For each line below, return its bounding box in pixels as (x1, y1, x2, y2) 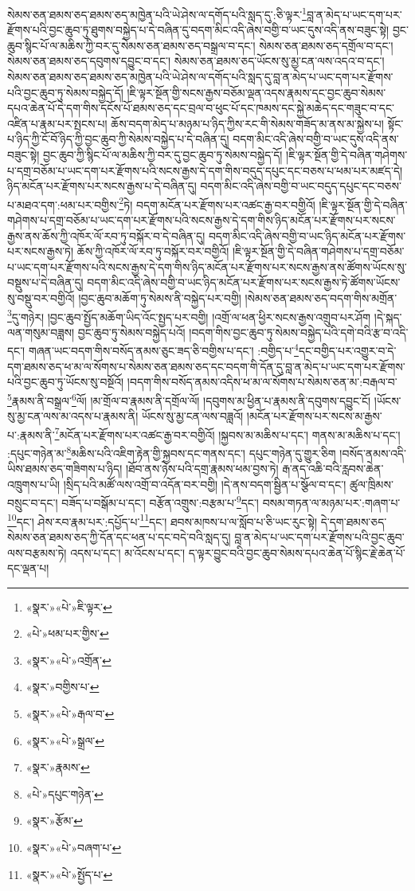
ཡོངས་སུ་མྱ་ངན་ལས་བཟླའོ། (141, 408, 244, 424)
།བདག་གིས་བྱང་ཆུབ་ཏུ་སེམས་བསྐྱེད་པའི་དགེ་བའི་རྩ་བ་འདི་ (189, 323, 409, 340)
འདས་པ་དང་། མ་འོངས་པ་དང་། (70, 544, 186, 561)
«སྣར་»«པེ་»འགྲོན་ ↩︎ (25, 651, 112, 668)
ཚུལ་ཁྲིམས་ (350, 475, 393, 492)
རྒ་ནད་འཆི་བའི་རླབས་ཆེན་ (282, 460, 384, 477)
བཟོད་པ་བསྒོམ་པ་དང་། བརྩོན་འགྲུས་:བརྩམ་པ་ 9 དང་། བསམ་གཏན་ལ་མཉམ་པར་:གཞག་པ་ (61, 492, 401, 511)
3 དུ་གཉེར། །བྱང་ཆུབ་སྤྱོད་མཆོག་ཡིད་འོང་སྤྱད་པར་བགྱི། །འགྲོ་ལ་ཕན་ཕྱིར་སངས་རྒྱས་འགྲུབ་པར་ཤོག (7, 306, 371, 325)
